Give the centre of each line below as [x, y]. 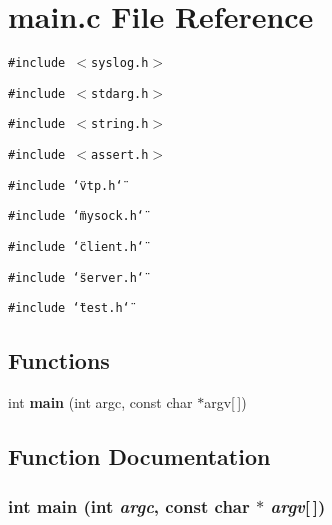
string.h [120, 124]
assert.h [120, 155]
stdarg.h [120, 93]
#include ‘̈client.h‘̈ [76, 247]
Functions [59, 360]
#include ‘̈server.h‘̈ [76, 277]
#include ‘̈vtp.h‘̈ [65, 185]
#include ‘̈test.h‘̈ [69, 308]
